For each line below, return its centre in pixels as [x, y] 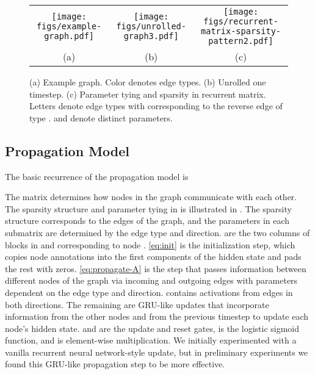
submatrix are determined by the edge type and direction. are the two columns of [157, 232]
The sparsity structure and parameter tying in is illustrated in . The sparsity [148, 208]
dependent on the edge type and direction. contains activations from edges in [149, 292]
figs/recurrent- [241, 21]
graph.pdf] [69, 36]
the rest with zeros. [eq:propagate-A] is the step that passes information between [156, 268]
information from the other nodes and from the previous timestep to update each [157, 316]
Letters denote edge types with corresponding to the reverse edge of [156, 106]
